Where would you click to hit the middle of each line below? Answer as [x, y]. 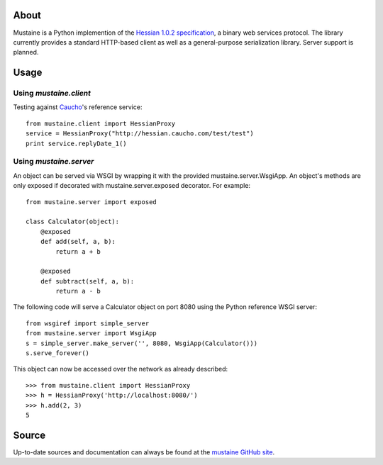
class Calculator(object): [73, 222]
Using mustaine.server [54, 162]
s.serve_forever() [58, 353]
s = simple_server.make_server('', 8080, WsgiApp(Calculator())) [142, 343]
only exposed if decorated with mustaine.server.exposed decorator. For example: [132, 186]
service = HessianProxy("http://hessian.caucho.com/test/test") [140, 134]
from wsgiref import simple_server [88, 323]
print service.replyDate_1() [76, 143]
